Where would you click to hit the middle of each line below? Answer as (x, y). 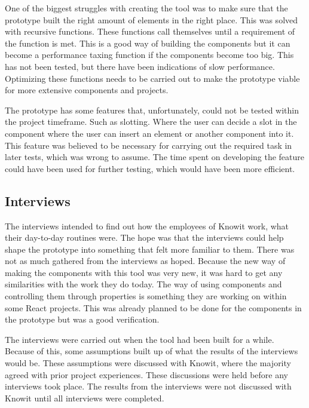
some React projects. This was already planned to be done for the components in (153, 307)
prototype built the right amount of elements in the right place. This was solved (152, 19)
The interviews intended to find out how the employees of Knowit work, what (147, 226)
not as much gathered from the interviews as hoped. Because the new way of (145, 261)
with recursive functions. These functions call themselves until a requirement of (150, 31)
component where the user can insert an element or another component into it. (149, 133)
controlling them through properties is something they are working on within (146, 296)
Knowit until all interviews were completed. (85, 398)
